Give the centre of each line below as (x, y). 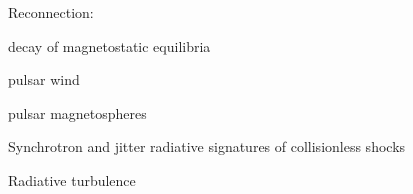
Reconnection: (51, 12)
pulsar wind (44, 79)
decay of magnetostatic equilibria (109, 45)
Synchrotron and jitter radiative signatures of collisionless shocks (207, 146)
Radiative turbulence (72, 179)
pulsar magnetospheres (77, 112)
